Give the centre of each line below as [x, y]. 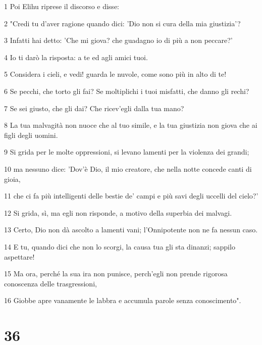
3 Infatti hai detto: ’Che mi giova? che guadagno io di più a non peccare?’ [118, 40]
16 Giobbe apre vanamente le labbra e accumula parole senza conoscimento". [123, 300]
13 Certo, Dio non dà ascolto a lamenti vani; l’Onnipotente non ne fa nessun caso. [131, 230]
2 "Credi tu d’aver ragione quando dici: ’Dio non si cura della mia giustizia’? [122, 23]
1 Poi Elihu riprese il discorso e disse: [62, 6]
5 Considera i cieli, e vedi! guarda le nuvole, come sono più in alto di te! [115, 74]
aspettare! [19, 256]
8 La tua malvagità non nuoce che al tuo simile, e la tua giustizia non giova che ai [131, 125]
